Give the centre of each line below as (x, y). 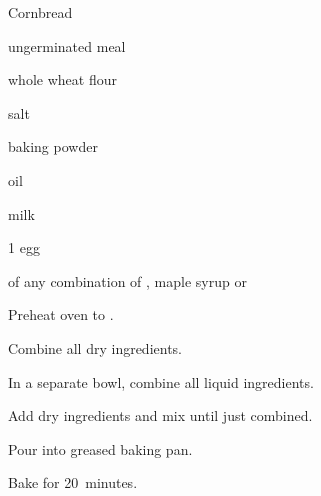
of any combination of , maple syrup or (127, 280)
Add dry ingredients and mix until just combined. (160, 415)
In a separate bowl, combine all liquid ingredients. (161, 381)
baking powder (53, 146)
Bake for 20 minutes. (73, 482)
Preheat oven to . (61, 314)
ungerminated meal (67, 45)
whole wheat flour (62, 79)
